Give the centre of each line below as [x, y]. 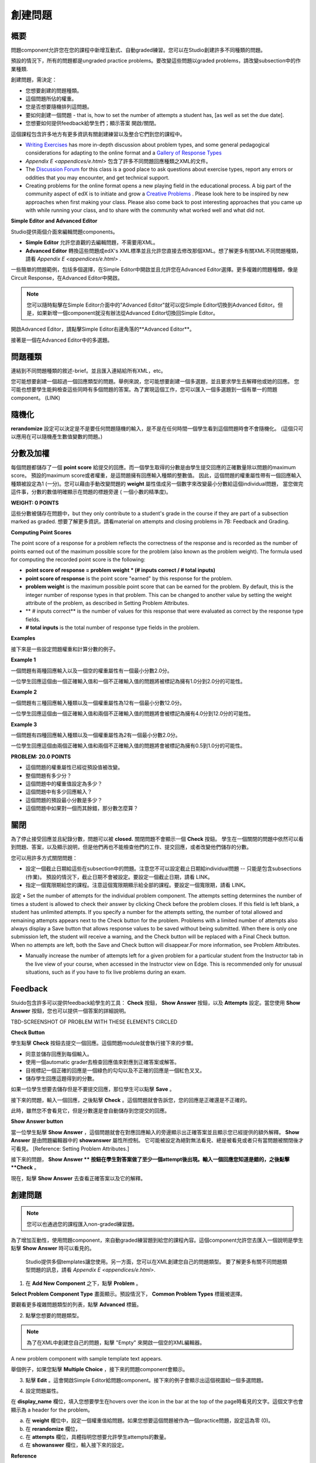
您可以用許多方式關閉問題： [44, 858]
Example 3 [24, 724]
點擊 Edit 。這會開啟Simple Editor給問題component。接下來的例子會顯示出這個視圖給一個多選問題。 [146, 1380]
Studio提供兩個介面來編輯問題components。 [64, 232]
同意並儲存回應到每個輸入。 [59, 1054]
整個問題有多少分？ [49, 775]
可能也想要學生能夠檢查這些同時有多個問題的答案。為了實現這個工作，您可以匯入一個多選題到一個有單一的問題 [144, 390]
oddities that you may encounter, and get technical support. [97, 177]
